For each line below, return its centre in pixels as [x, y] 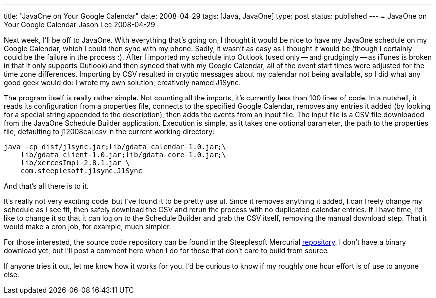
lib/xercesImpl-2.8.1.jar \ [75, 163]
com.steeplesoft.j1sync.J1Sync [82, 171]
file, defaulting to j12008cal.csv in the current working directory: [109, 132]
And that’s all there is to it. [46, 186]
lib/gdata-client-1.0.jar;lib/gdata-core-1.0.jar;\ [123, 155]
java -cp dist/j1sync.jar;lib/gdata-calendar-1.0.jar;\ [115, 147]
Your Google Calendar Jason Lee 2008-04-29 [80, 25]
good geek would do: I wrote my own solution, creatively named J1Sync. [123, 82]
